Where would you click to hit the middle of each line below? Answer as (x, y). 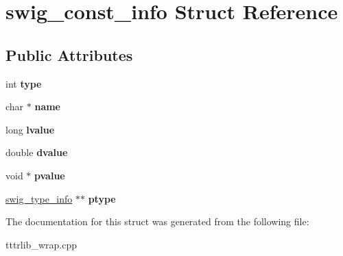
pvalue (50, 175)
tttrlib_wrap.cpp (41, 244)
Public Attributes (69, 54)
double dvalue (37, 152)
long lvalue (30, 129)
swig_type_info (39, 198)
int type (24, 83)
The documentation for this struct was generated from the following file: (157, 221)
